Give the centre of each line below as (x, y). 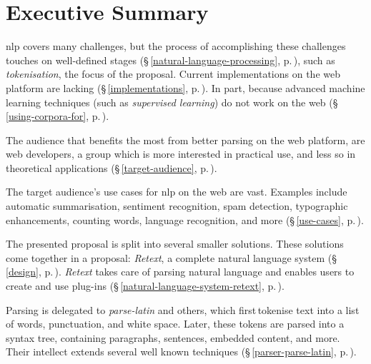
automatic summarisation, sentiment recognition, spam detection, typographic (177, 206)
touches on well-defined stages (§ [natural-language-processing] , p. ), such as (170, 60)
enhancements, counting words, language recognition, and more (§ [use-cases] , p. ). (185, 219)
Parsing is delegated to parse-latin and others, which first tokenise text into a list (183, 309)
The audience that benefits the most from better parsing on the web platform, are (185, 140)
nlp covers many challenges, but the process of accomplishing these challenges (176, 46)
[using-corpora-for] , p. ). (58, 116)
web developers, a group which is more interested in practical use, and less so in (181, 154)
